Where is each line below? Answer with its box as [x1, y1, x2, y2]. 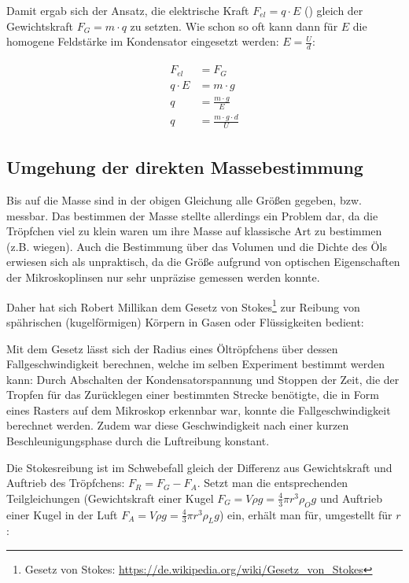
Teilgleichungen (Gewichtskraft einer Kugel [6, 489, 214, 506]
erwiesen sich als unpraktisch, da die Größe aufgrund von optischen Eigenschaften [6, 253, 400, 270]
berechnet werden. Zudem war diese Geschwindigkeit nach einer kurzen [6, 417, 349, 434]
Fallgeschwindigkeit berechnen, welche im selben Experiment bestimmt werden [6, 356, 385, 372]
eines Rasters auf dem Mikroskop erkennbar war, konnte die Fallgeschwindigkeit [6, 401, 391, 418]
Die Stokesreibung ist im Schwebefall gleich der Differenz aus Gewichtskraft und [6, 459, 392, 475]
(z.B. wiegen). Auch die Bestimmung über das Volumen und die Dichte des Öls [6, 238, 387, 254]
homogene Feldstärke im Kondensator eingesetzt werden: [6, 33, 279, 50]
